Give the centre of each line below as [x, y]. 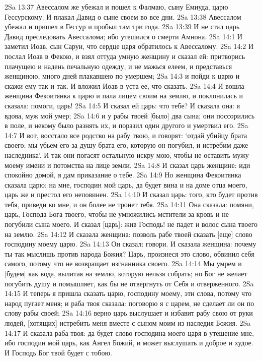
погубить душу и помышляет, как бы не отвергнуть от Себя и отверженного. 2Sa [129, 283]
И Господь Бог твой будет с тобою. [58, 352]
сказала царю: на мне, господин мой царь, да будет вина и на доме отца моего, [126, 184]
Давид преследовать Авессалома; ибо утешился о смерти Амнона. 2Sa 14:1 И [123, 36]
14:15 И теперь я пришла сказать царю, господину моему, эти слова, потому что [128, 293]
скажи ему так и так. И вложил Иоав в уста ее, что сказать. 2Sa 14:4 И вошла [124, 85]
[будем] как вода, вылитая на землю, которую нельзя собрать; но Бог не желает [126, 274]
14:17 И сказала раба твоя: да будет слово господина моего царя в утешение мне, [129, 333]
